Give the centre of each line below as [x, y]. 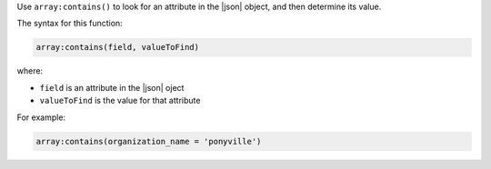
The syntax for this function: [70, 24]
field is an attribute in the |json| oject [112, 87]
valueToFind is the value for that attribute [120, 101]
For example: [41, 117]
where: [30, 71]
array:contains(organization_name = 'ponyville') [149, 141]
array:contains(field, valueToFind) [118, 47]
